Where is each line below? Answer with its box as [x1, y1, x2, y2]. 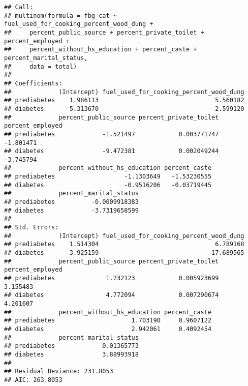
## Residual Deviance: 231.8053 [4, 368, 113, 375]
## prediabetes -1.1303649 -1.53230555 [4, 173, 212, 181]
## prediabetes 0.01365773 [4, 342, 139, 350]
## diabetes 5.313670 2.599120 [4, 105, 244, 112]
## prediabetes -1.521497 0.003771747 [4, 130, 219, 138]
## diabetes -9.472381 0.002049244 [4, 147, 219, 155]
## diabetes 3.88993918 [4, 350, 139, 358]
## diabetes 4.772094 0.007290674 [4, 291, 219, 299]
